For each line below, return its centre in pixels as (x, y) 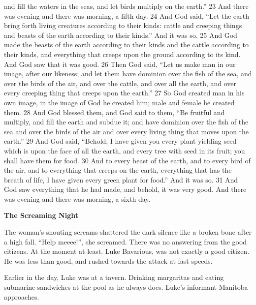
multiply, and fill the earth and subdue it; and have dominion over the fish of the (126, 122)
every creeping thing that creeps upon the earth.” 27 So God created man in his (124, 93)
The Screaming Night (41, 215)
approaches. (22, 296)
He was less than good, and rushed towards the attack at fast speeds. (108, 260)
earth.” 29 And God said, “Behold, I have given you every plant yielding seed (120, 141)
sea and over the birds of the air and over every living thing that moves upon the (127, 131)
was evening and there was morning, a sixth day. (77, 198)
